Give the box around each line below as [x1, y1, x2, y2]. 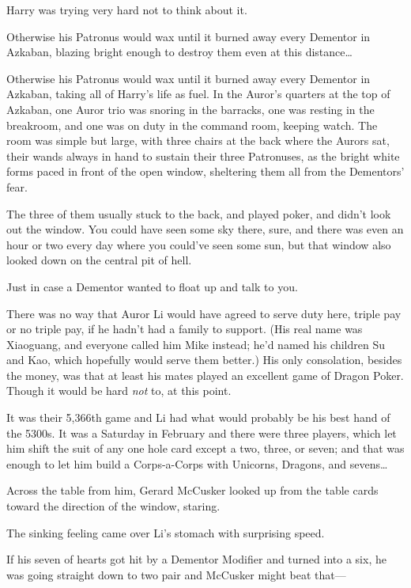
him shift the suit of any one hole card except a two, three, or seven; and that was [6, 440, 405, 457]
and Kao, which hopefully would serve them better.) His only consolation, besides [6, 351, 402, 368]
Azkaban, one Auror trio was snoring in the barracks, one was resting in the [6, 101, 375, 117]
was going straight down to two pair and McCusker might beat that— [6, 566, 346, 582]
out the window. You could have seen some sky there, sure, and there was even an [6, 221, 404, 237]
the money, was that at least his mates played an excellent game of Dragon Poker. [6, 366, 404, 383]
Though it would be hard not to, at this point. [6, 382, 232, 399]
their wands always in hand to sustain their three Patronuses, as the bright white [6, 147, 400, 164]
